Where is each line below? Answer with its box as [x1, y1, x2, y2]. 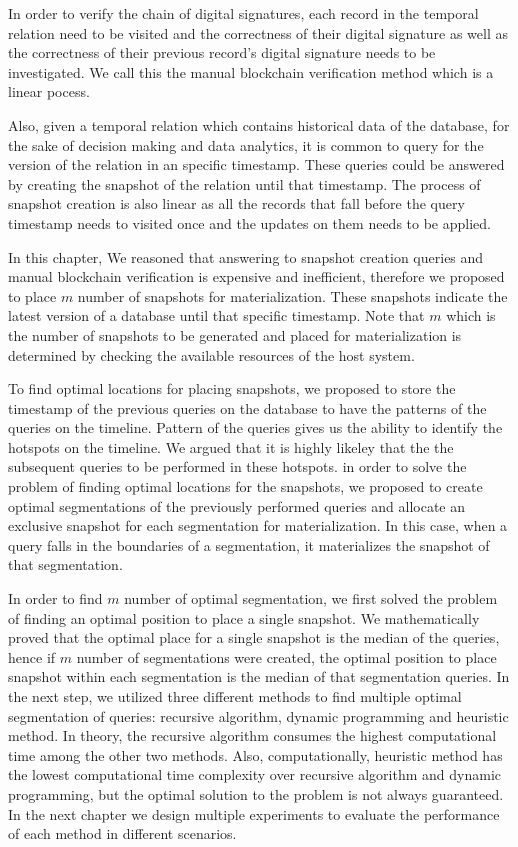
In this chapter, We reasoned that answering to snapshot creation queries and [8, 246, 484, 267]
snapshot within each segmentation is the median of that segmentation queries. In [8, 666, 510, 687]
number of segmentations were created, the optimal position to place [76, 646, 497, 667]
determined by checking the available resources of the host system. [8, 344, 415, 365]
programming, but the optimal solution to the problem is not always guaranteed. [8, 783, 504, 804]
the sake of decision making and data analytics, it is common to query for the [8, 134, 484, 155]
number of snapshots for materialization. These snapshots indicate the [77, 285, 508, 306]
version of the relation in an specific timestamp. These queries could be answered [8, 154, 505, 175]
